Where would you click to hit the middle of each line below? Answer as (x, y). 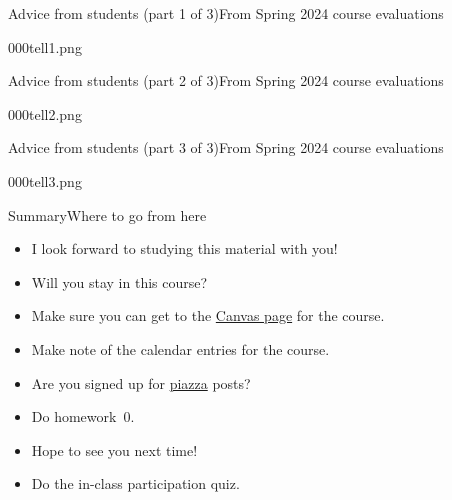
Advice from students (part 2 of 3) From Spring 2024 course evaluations (226, 80)
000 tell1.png (45, 46)
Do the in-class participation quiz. (135, 483)
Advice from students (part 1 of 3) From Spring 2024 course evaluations (226, 13)
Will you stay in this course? (119, 281)
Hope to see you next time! (114, 449)
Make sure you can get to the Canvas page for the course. (208, 315)
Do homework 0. (83, 416)
